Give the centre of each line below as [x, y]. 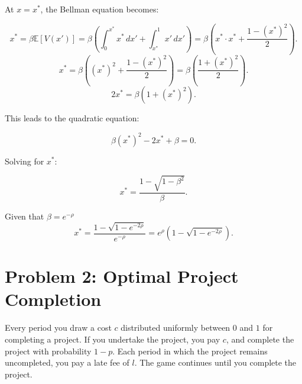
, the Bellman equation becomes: [100, 9]
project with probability [48, 351]
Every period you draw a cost [58, 327]
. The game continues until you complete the [215, 362]
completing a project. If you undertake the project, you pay [113, 339]
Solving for [25, 161]
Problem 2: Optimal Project [122, 276]
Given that [25, 216]
